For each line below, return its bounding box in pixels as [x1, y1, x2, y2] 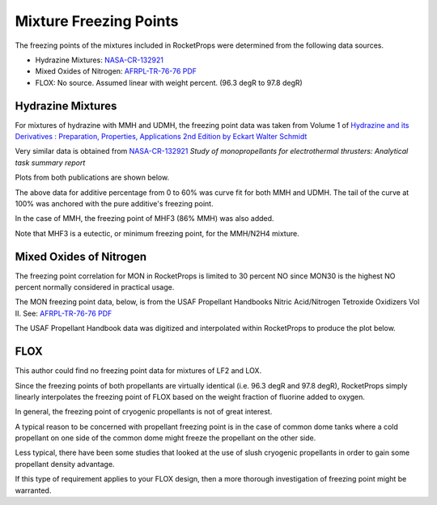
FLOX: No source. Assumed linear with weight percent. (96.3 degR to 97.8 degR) [35, 78, 303, 87]
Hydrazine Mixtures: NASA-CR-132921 [35, 55, 163, 65]
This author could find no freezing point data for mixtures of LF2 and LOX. [15, 366, 262, 376]
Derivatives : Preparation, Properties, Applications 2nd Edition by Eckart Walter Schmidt [15, 132, 308, 142]
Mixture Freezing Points [15, 12, 179, 30]
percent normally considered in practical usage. [15, 282, 175, 292]
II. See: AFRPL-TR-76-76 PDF [15, 308, 112, 318]
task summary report [15, 158, 86, 168]
